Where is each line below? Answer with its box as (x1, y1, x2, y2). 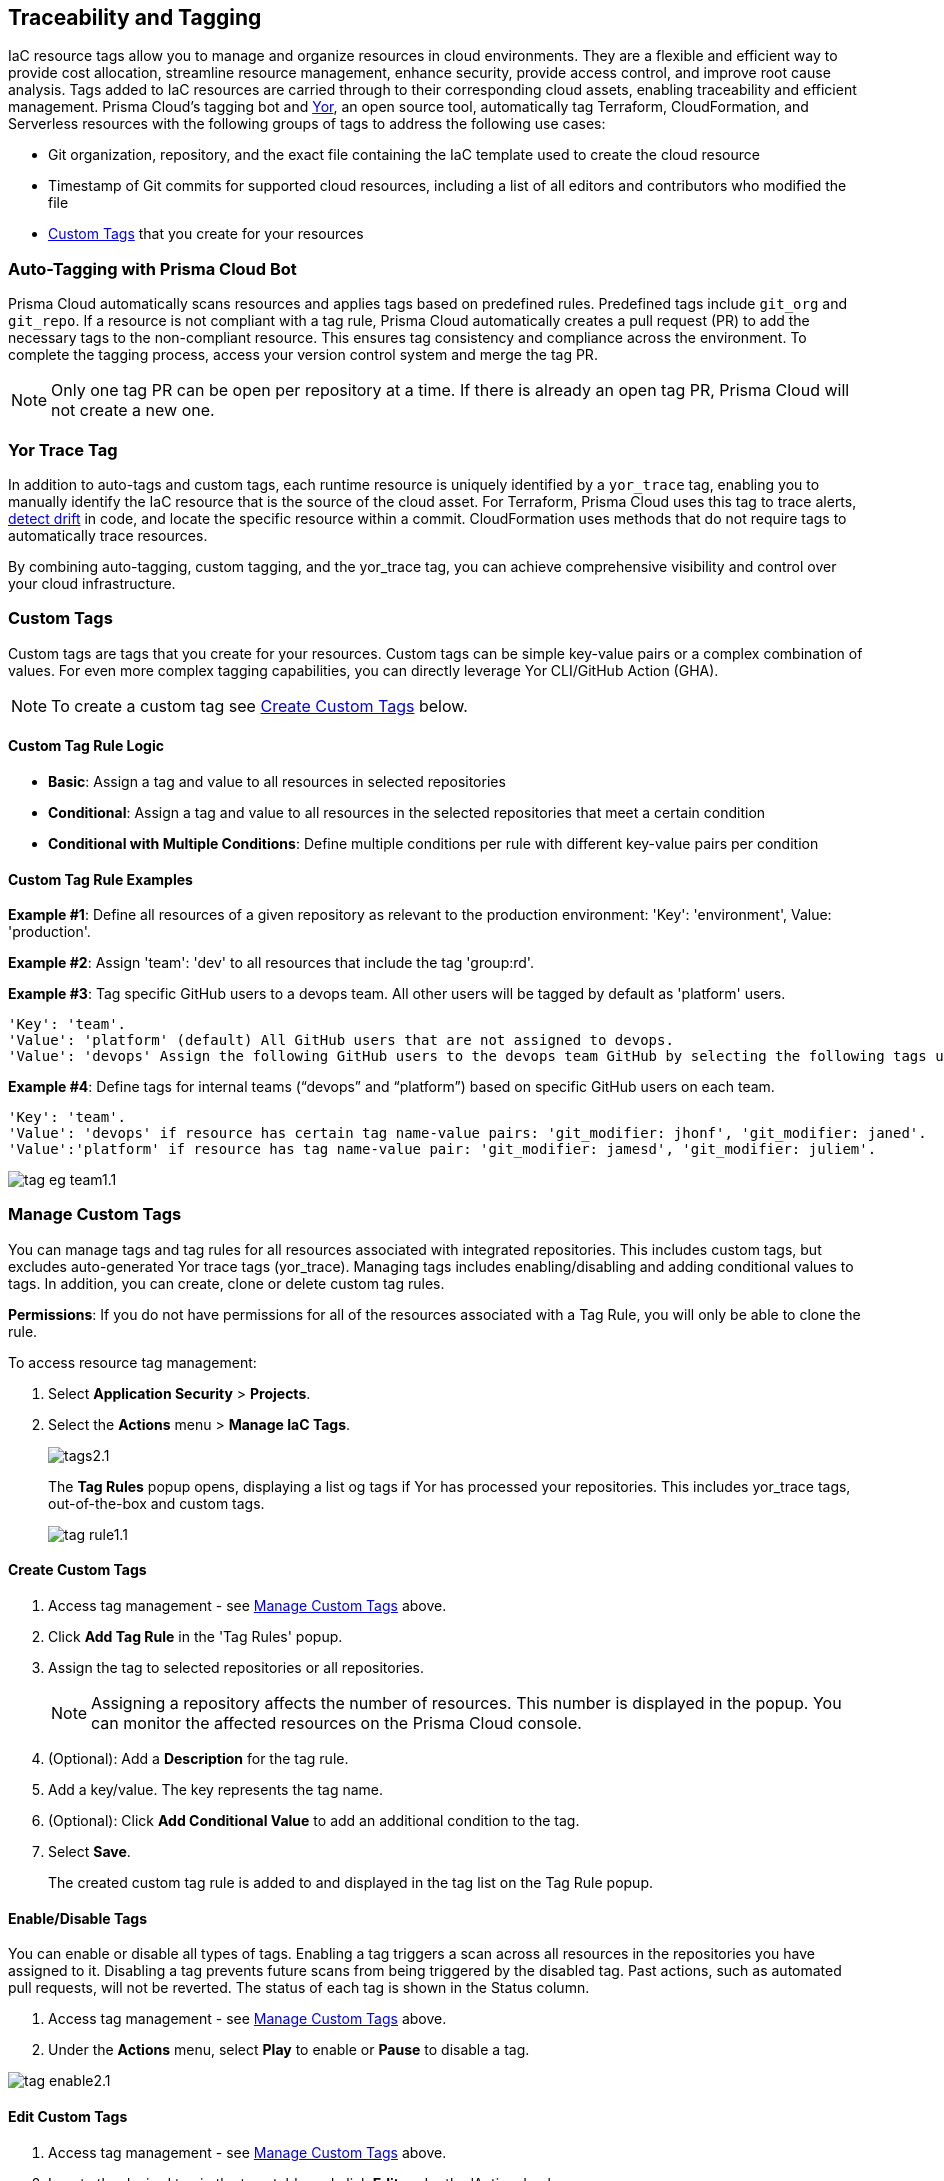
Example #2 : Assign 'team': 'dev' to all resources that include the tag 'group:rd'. (8, 954, 534, 972)
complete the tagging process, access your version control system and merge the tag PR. (8, 346, 598, 364)
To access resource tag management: (8, 1353, 257, 1371)
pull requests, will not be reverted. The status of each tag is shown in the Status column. (8, 1979, 590, 1997)
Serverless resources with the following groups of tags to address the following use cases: (8, 115, 606, 133)
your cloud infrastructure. (8, 574, 176, 592)
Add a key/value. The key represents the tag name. (48, 1781, 384, 1799)
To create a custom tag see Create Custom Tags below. (51, 695, 468, 716)
